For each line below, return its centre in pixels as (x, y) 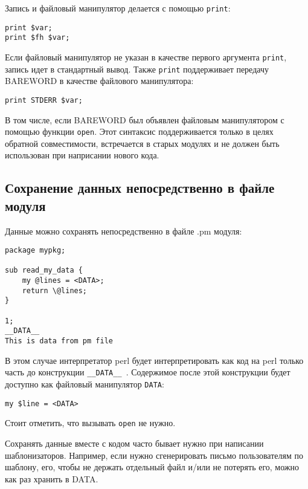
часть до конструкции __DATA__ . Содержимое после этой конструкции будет (148, 372)
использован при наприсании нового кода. (82, 155)
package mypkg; (35, 251)
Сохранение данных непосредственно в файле (140, 188)
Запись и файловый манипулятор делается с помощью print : (118, 8)
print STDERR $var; (44, 100)
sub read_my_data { (44, 270)
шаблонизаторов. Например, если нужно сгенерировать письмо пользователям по (154, 455)
